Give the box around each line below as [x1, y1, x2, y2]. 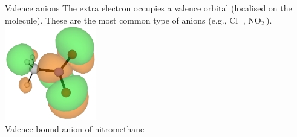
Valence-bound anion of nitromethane [5, 122, 145, 135]
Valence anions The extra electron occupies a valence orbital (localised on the [5, 2, 292, 14]
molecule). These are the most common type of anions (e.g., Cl [5, 13, 238, 26]
